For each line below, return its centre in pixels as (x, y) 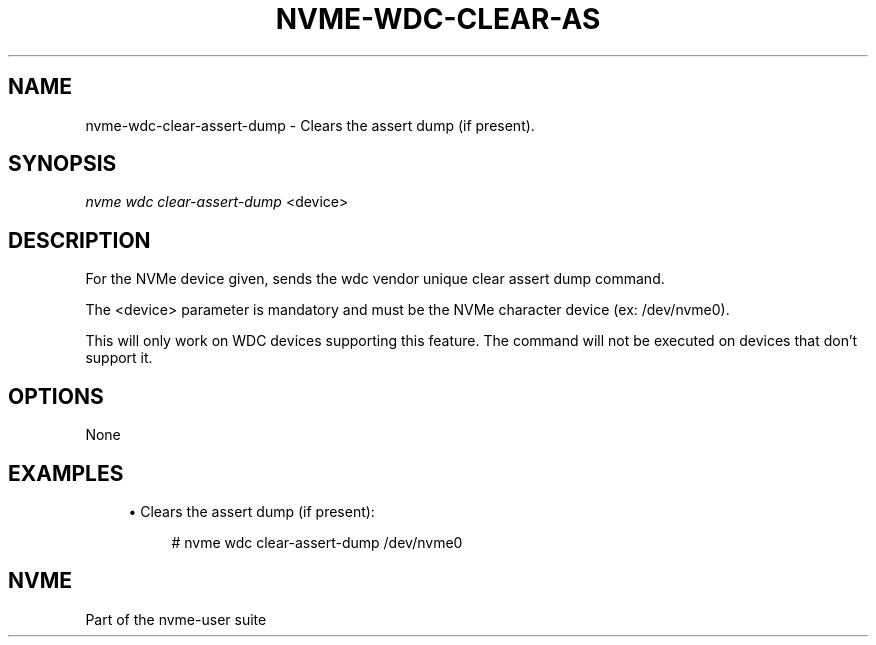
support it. (119, 358)
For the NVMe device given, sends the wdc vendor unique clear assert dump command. (375, 279)
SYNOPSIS (62, 164)
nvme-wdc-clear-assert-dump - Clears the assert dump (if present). (310, 125)
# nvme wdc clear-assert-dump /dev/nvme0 (317, 542)
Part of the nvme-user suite (176, 619)
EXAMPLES (66, 473)
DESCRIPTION (79, 240)
